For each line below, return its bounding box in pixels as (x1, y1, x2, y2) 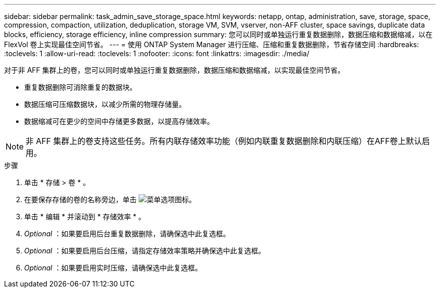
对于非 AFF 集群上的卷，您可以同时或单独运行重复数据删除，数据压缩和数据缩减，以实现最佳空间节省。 (4, 66, 345, 74)
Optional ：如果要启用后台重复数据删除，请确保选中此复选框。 (24, 229, 230, 238)
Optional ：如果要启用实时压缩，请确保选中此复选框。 (24, 263, 202, 272)
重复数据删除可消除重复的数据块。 (24, 83, 137, 91)
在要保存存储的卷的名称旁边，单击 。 (24, 195, 196, 204)
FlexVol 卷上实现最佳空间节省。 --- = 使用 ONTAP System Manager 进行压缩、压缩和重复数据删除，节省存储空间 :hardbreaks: (4, 40, 419, 49)
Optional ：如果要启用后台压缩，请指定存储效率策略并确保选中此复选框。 (24, 246, 265, 255)
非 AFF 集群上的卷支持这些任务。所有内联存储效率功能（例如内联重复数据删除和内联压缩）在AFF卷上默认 (26, 136, 422, 146)
